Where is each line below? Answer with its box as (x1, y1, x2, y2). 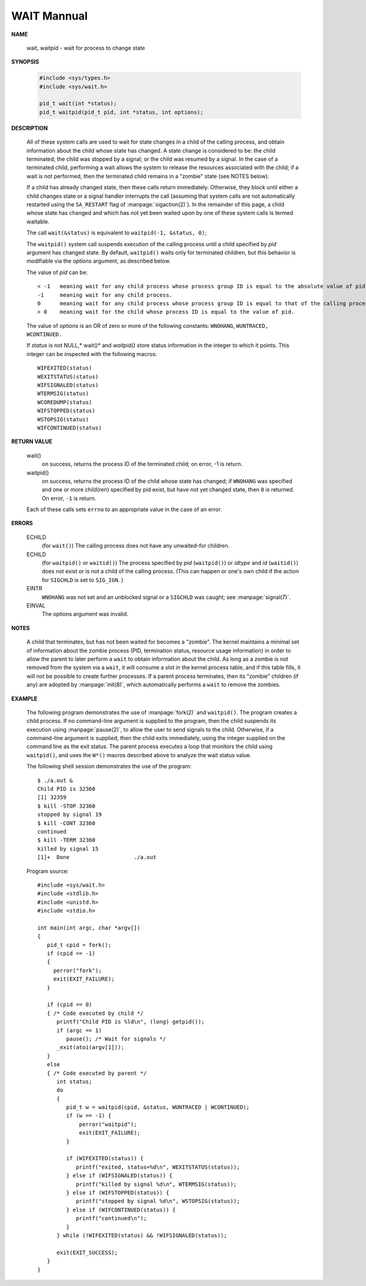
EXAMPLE (11, 695, 38, 702)
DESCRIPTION (11, 124, 48, 131)
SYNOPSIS (11, 58, 40, 65)
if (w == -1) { (66, 1112, 112, 1119)
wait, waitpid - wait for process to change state (26, 44, 146, 51)
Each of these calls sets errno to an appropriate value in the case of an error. (26, 506, 222, 513)
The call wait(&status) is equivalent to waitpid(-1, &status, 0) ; (26, 229, 207, 236)
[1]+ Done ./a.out (37, 854, 157, 861)
